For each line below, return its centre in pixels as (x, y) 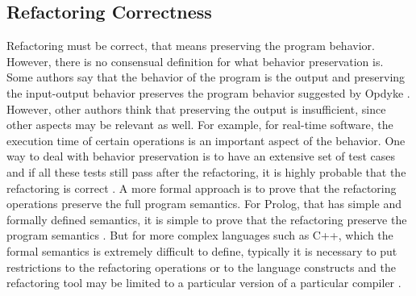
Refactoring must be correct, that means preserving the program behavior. (191, 46)
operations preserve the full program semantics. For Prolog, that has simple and (204, 204)
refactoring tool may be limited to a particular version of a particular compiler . (204, 283)
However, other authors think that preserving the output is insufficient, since (196, 108)
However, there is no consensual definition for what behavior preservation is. (195, 61)
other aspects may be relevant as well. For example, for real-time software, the (200, 125)
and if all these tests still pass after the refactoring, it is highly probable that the (206, 171)
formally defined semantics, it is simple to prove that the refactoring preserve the (207, 219)
